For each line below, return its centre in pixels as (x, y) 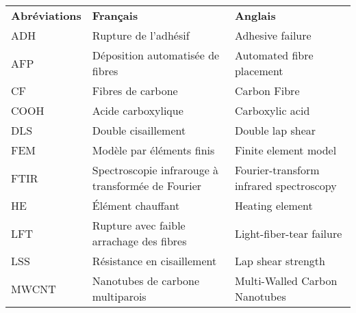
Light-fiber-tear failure (288, 233)
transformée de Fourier (147, 186)
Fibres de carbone (135, 91)
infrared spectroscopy (285, 186)
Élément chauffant (136, 205)
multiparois (119, 296)
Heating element (274, 205)
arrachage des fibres (139, 241)
